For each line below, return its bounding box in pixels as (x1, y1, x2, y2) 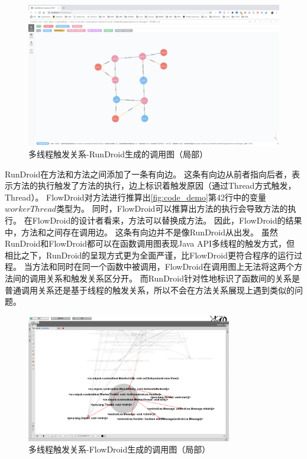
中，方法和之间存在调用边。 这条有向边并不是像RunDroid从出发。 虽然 (5, 225, 278, 238)
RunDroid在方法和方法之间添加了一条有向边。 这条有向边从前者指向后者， (5, 167, 292, 180)
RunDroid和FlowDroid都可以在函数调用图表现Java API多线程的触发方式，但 (5, 237, 295, 250)
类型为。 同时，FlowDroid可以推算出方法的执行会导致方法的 (56, 202, 288, 215)
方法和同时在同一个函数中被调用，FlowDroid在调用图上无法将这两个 (32, 260, 295, 273)
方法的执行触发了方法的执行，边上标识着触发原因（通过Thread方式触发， (12, 179, 296, 192)
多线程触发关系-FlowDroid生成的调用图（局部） (28, 443, 211, 455)
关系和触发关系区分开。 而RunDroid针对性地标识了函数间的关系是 (46, 272, 300, 285)
